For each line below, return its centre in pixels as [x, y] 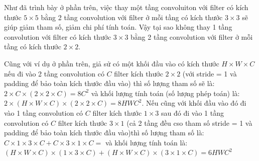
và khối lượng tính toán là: [146, 142]
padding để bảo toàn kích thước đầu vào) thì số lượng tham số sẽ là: [109, 83]
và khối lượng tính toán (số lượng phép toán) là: [165, 93]
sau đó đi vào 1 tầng [192, 112]
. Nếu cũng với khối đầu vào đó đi [194, 103]
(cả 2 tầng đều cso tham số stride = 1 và [189, 123]
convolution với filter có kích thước [58, 36]
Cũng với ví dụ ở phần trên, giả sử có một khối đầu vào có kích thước [112, 63]
